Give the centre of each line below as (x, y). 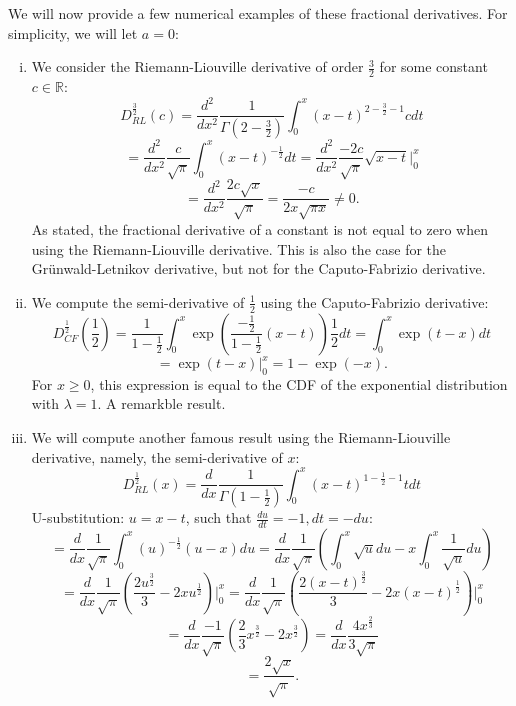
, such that (218, 517)
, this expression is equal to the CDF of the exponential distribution (299, 383)
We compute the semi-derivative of (138, 301)
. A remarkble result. (161, 403)
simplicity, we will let (73, 32)
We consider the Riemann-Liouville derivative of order (197, 66)
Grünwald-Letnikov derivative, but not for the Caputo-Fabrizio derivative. (258, 268)
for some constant (433, 66)
